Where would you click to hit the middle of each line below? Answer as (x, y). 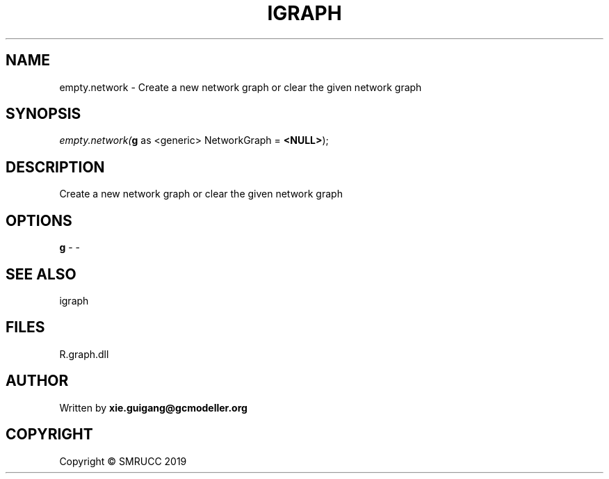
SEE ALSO (41, 274)
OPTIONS (39, 220)
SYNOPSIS (43, 114)
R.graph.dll (84, 354)
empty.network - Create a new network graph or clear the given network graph (241, 87)
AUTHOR (37, 381)
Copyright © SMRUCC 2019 (123, 461)
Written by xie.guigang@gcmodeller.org (153, 407)
